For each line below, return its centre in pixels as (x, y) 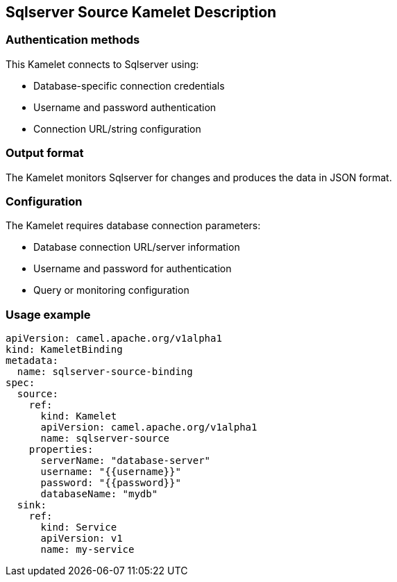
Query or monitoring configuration (111, 290)
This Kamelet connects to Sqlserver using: (102, 64)
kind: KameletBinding (64, 350)
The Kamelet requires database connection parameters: (133, 226)
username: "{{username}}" (111, 472)
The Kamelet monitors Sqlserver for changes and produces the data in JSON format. (199, 177)
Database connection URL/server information (137, 247)
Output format (45, 153)
